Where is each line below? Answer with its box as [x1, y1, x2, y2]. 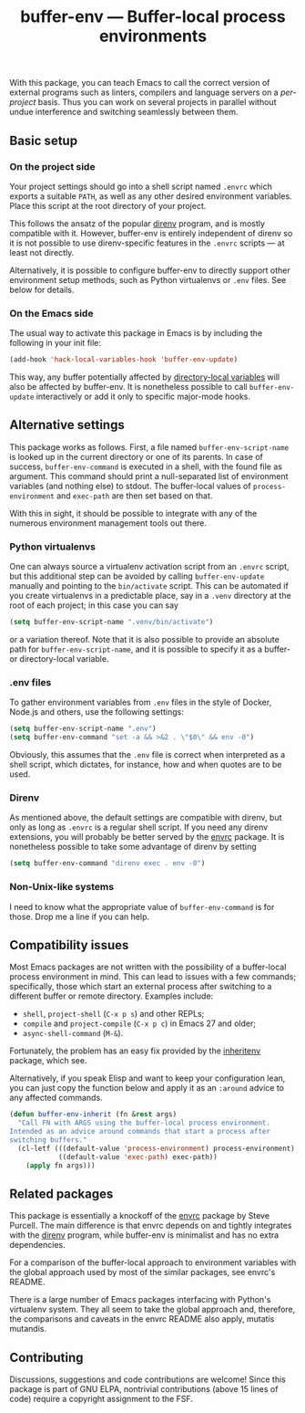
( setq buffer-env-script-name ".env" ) [9, 724, 157, 734]
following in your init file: [9, 338, 102, 349]
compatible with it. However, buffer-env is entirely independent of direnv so [9, 227, 293, 238]
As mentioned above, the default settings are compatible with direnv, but [9, 812, 282, 823]
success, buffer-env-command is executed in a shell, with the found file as [9, 461, 282, 472]
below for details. [9, 284, 75, 295]
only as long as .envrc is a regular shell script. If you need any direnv [9, 822, 269, 832]
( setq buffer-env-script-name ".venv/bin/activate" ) [9, 618, 214, 627]
